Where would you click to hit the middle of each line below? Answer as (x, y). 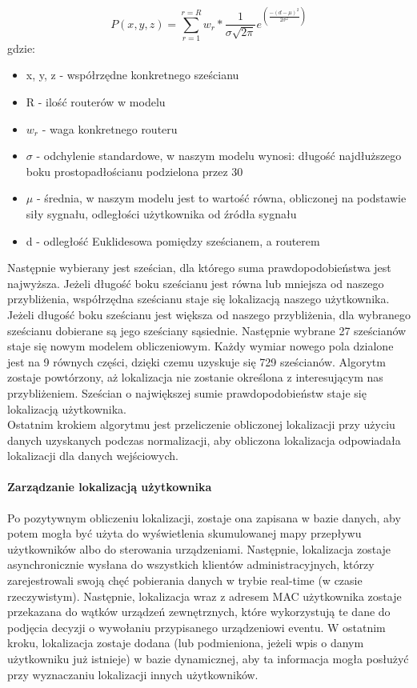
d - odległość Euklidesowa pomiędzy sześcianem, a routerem (173, 240)
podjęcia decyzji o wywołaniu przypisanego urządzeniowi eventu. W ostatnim (196, 627)
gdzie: (21, 48)
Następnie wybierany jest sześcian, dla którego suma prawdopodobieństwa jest (199, 268)
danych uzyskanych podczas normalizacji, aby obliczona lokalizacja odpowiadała (204, 440)
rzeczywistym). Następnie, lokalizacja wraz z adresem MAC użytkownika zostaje (204, 596)
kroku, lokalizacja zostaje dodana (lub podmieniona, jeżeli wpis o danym (186, 643)
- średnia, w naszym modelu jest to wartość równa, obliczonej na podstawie (221, 198)
